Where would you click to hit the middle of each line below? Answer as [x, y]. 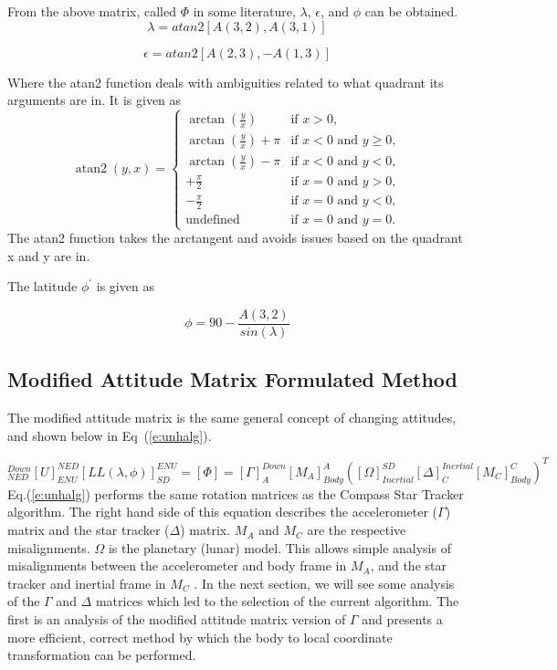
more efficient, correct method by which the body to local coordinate [200, 637]
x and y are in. [49, 255]
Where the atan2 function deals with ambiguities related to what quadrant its [226, 82]
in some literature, [244, 11]
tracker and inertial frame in [87, 583]
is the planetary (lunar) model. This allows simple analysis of [279, 547]
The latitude [42, 286]
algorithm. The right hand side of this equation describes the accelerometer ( [223, 512]
